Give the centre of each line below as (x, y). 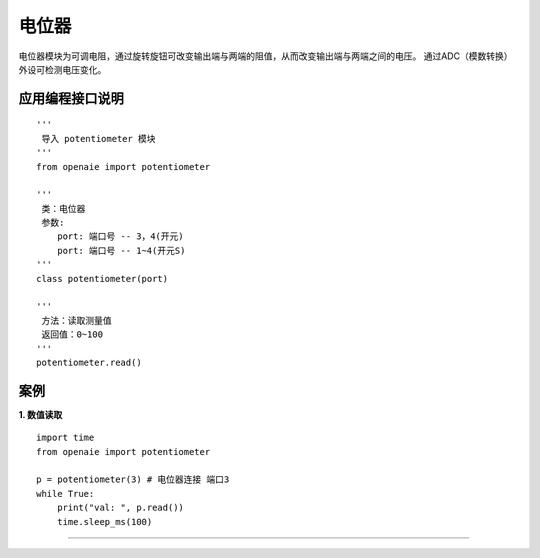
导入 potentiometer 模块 (98, 138)
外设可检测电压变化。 (62, 69)
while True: (65, 493)
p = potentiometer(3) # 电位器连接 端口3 (133, 479)
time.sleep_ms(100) (104, 521)
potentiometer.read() (89, 362)
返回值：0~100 (72, 334)
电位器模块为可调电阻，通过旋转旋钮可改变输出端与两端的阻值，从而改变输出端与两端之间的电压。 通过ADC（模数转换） (265, 56)
